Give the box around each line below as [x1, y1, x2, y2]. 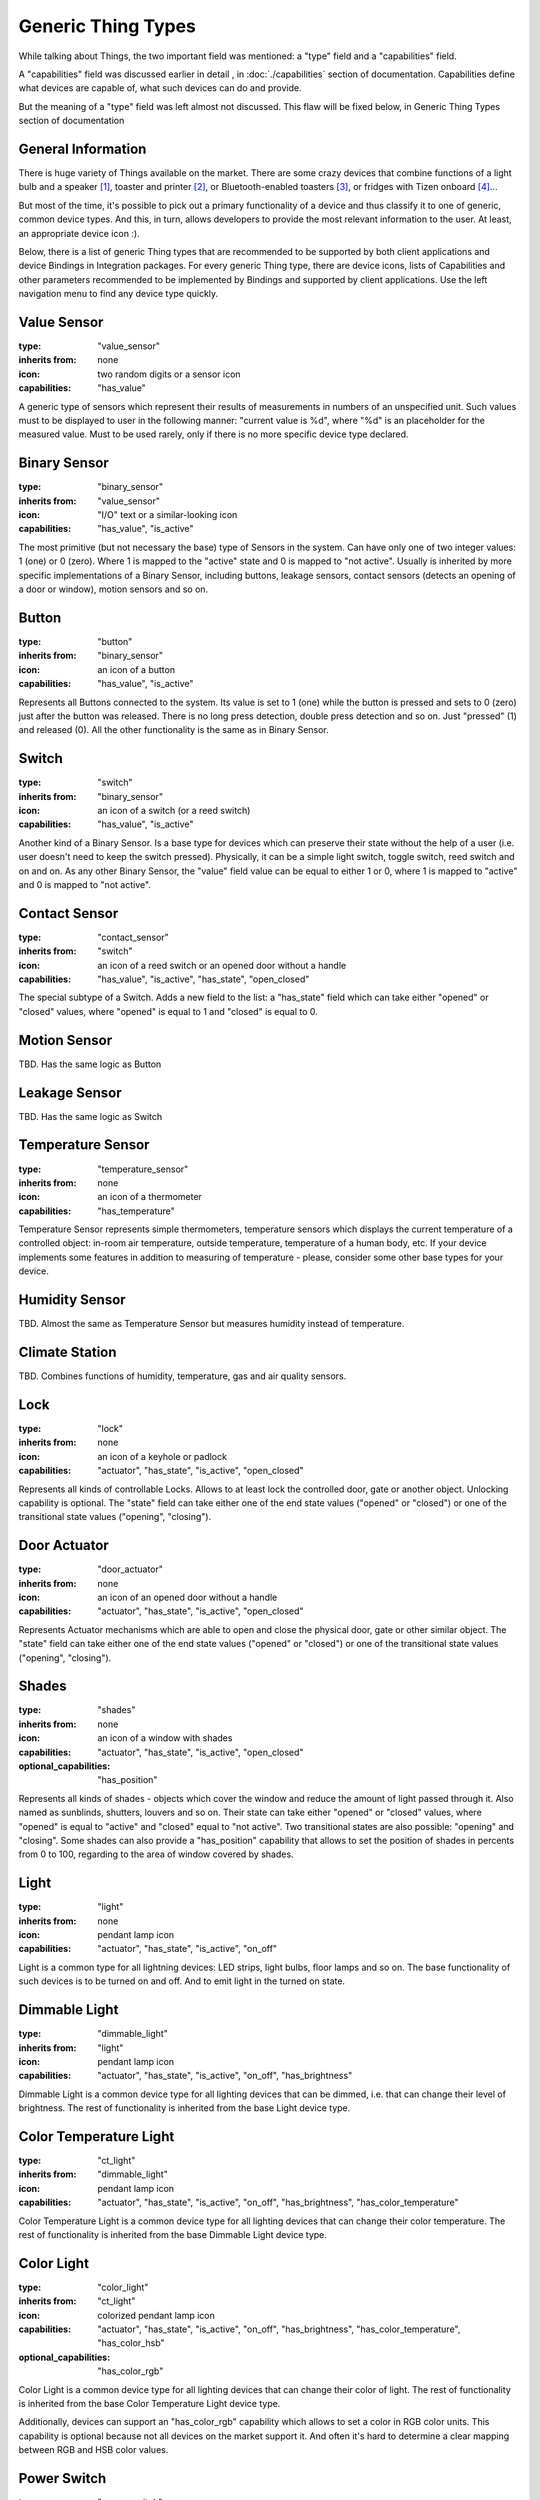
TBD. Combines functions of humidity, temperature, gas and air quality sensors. [18, 1370, 347, 1382]
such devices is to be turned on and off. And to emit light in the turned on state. [18, 1975, 345, 1987]
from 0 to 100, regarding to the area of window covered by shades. [18, 1848, 294, 1860]
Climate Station [18, 1343, 117, 1360]
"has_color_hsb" [97, 2337, 165, 2349]
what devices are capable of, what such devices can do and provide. [18, 82, 302, 94]
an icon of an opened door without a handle [97, 1591, 278, 1603]
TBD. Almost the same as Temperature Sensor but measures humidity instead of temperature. [18, 1318, 405, 1330]
